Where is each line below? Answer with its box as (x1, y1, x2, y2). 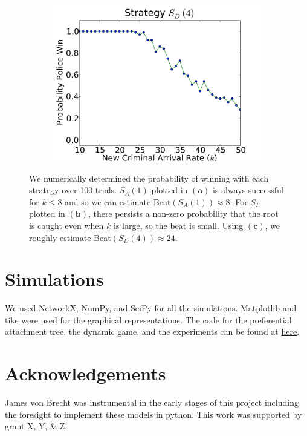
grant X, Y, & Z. (5, 420, 68, 432)
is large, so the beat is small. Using (113, 219, 244, 231)
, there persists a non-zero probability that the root (88, 207, 279, 220)
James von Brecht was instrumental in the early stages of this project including (5, 396, 299, 409)
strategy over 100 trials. (29, 183, 117, 196)
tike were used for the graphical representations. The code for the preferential (5, 313, 292, 326)
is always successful (212, 183, 284, 196)
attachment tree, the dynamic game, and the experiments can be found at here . (5, 325, 300, 338)
